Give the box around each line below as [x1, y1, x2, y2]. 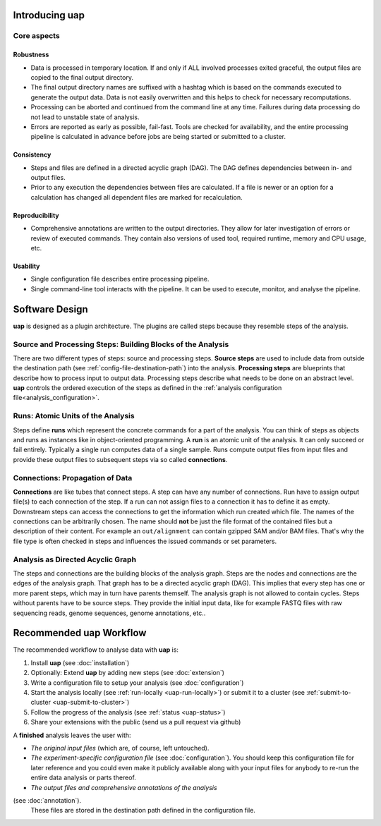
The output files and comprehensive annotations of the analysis [30, 783, 218, 791]
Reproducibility [13, 211, 59, 219]
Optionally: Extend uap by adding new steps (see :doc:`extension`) [30, 669, 225, 677]
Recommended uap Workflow [13, 627, 147, 639]
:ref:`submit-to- [306, 688, 351, 697]
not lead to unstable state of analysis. [30, 113, 140, 121]
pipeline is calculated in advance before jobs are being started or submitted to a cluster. [30, 133, 286, 141]
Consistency [13, 150, 52, 159]
